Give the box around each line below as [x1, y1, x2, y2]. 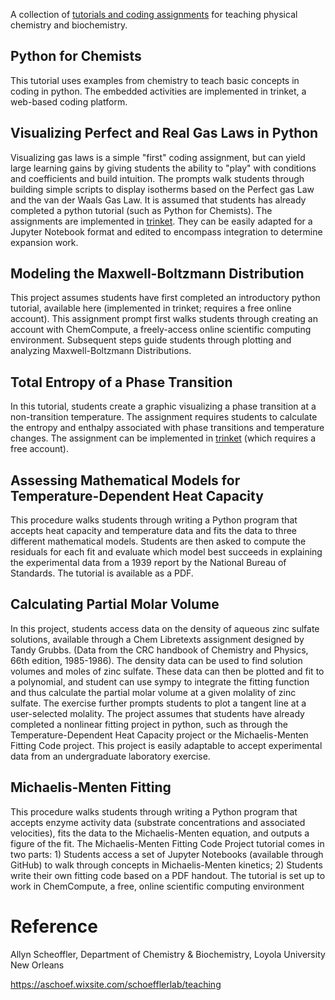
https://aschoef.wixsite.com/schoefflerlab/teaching [10, 978, 222, 990]
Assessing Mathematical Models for [10, 472, 241, 489]
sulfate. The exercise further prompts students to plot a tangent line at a [10, 697, 307, 709]
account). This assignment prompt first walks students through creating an [10, 313, 318, 325]
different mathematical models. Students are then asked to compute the [10, 535, 307, 548]
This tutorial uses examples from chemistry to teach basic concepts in [10, 74, 300, 86]
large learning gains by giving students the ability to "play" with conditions [10, 162, 317, 174]
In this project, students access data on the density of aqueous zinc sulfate [10, 622, 320, 634]
